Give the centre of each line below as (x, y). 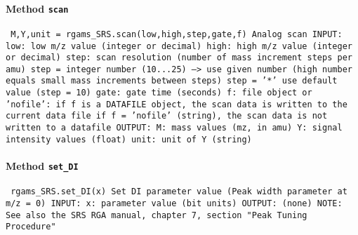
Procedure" (31, 227)
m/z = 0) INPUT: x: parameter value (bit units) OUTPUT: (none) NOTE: (174, 203)
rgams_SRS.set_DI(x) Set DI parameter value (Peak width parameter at (179, 192)
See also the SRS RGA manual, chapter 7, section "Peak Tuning (157, 215)
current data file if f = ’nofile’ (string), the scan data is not (167, 116)
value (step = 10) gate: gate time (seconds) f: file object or (159, 93)
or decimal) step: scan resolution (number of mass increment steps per (179, 58)
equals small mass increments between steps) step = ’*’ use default (172, 81)
